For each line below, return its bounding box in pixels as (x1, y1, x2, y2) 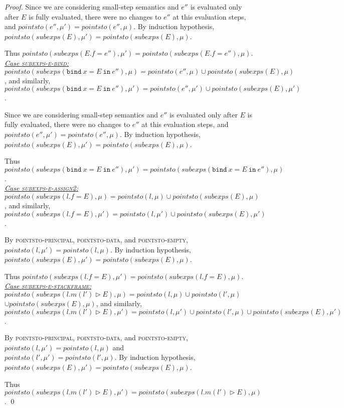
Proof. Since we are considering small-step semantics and (5, 2, 179, 12)
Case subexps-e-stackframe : (5, 281, 91, 291)
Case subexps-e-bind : (5, 57, 69, 68)
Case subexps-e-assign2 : (5, 183, 79, 193)
